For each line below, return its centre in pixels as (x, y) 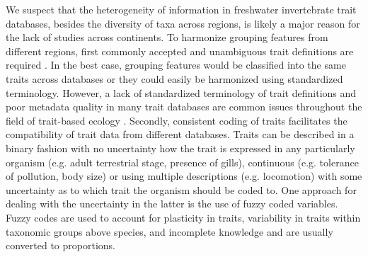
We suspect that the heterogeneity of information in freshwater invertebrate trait (181, 9)
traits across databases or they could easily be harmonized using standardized (174, 78)
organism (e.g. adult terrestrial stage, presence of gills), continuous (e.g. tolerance (182, 162)
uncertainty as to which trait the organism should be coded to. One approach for (181, 189)
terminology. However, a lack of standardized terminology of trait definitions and (181, 92)
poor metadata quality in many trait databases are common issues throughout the (184, 107)
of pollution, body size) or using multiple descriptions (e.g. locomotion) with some (184, 176)
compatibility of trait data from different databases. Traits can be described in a (180, 134)
